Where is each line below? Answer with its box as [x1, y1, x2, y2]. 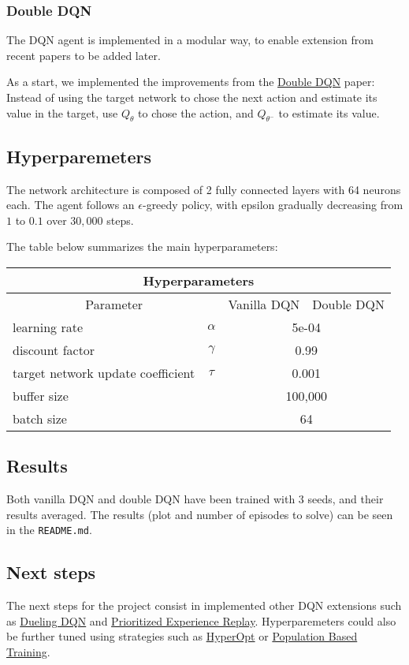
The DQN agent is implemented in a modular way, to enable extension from [6, 32, 374, 48]
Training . [6, 644, 50, 659]
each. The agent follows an [6, 196, 135, 213]
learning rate [13, 317, 83, 336]
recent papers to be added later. [6, 47, 161, 63]
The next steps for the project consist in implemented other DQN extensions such [6, 597, 402, 614]
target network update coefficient [13, 363, 195, 382]
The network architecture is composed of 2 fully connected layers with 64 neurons [6, 181, 401, 197]
